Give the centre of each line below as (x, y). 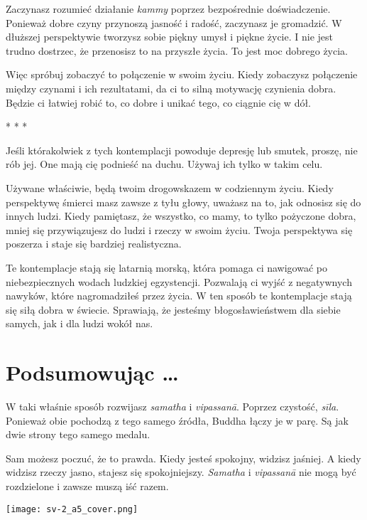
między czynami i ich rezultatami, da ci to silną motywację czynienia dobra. (171, 88)
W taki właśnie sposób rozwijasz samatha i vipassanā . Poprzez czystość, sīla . (172, 406)
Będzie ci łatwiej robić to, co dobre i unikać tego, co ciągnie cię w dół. (159, 102)
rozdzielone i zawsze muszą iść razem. (87, 485)
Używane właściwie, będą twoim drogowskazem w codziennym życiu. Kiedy (170, 187)
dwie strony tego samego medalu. (78, 434)
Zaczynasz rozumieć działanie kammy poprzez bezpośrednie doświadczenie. (168, 9)
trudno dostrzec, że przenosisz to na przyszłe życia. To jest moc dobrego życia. (177, 50)
